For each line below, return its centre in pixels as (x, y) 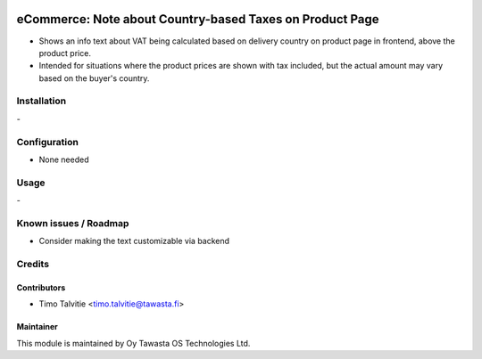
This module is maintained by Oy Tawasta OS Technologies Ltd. (133, 343)
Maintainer (37, 327)
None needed (64, 159)
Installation (42, 101)
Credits (33, 265)
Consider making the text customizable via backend (134, 241)
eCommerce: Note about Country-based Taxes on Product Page (198, 19)
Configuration (48, 142)
